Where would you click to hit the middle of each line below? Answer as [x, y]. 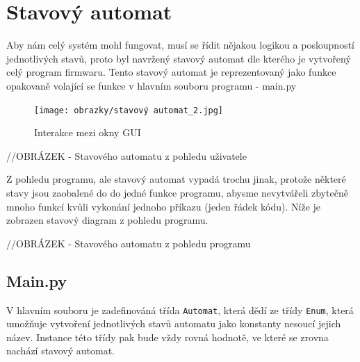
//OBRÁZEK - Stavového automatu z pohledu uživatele [126, 155]
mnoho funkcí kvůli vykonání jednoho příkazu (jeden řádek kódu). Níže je [164, 206]
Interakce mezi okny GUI [88, 132]
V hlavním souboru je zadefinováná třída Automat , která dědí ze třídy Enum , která [180, 310]
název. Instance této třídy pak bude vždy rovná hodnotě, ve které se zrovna [167, 337]
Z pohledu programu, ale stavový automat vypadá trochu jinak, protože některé [176, 179]
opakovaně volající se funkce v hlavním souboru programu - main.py [152, 85]
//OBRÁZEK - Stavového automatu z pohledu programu [129, 243]
